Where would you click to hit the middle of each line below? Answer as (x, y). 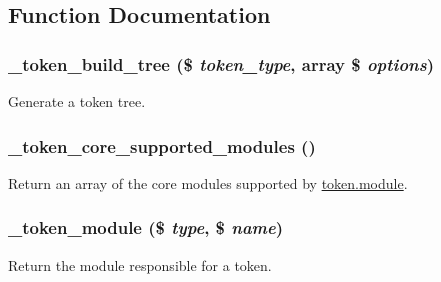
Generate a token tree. (77, 101)
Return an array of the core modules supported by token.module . (208, 182)
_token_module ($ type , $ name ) (146, 227)
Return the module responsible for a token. (140, 264)
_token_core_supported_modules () (162, 145)
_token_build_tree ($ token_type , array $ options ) (221, 63)
